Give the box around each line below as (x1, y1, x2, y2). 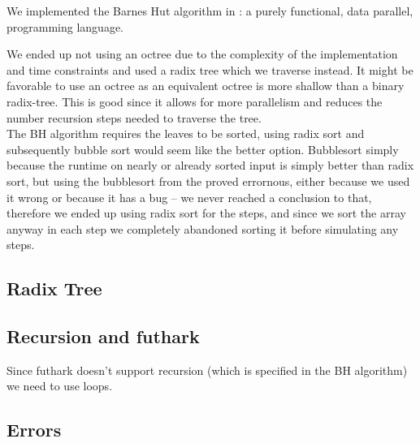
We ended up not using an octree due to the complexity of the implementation (6, 45, 398, 62)
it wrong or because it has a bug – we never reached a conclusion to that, (6, 188, 372, 205)
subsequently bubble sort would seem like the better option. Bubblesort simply (6, 140, 399, 157)
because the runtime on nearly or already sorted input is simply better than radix (6, 157, 414, 174)
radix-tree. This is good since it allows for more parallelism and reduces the (6, 92, 383, 110)
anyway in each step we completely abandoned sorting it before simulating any (6, 220, 399, 237)
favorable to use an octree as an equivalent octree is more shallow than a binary (6, 77, 405, 94)
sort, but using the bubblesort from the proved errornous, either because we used (6, 172, 410, 189)
